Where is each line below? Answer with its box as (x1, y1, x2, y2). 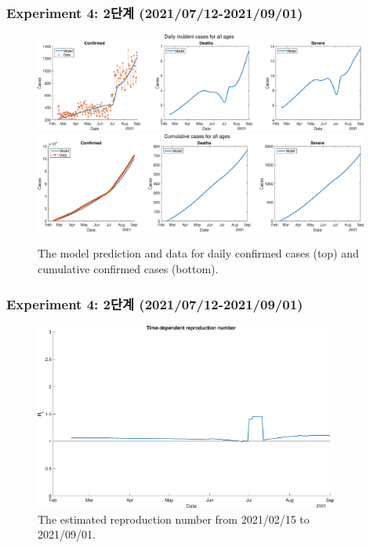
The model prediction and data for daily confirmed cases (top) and (38, 245, 359, 261)
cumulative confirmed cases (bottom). (38, 261, 219, 277)
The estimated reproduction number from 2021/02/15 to (38, 510, 310, 527)
